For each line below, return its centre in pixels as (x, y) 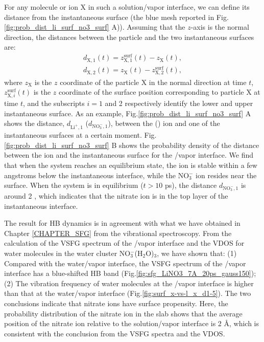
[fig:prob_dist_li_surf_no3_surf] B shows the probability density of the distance (132, 145)
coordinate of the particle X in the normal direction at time (153, 82)
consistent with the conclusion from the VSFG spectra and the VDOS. (115, 333)
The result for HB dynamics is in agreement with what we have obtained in (122, 223)
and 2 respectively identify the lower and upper (179, 103)
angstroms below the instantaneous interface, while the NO (97, 175)
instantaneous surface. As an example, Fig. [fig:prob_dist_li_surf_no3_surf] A (128, 113)
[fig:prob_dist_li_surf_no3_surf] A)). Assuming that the (95, 27)
